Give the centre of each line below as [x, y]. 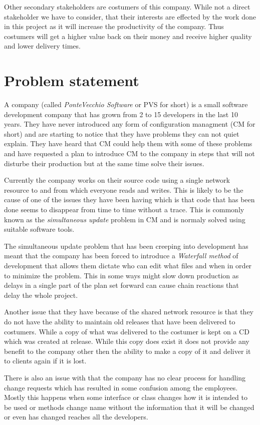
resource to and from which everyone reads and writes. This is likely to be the [124, 189]
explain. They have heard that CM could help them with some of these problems [128, 143]
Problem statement [72, 80]
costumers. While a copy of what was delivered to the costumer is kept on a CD [127, 331]
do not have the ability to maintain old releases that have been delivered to [120, 321]
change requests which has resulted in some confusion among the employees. [121, 387]
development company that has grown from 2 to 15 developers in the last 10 [121, 114]
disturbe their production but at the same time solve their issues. [104, 163]
